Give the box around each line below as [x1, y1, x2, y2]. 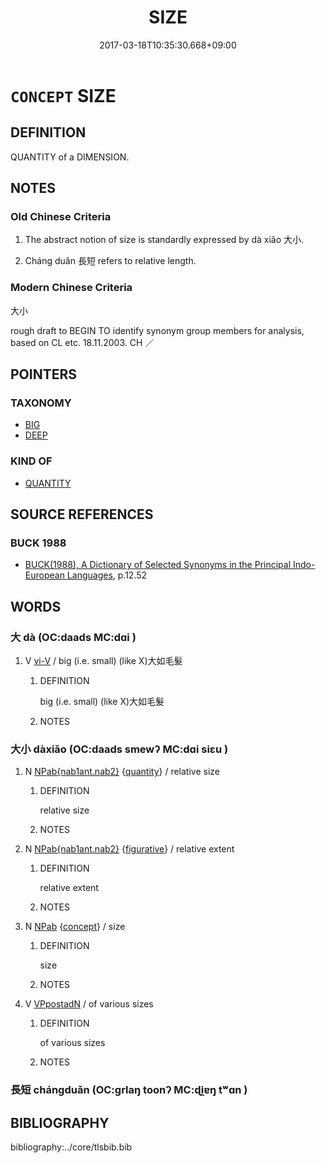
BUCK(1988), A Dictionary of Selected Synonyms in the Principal [24, 559, 292, 571]
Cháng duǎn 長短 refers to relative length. [24, 255, 197, 267]
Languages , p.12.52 [66, 569, 148, 581]
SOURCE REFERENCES [10, 506, 154, 523]
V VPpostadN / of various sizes [24, 998, 154, 1010]
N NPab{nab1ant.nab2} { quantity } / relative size [24, 766, 220, 778]
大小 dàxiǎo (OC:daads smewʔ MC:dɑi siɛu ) [10, 742, 229, 756]
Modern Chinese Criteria [10, 281, 133, 295]
